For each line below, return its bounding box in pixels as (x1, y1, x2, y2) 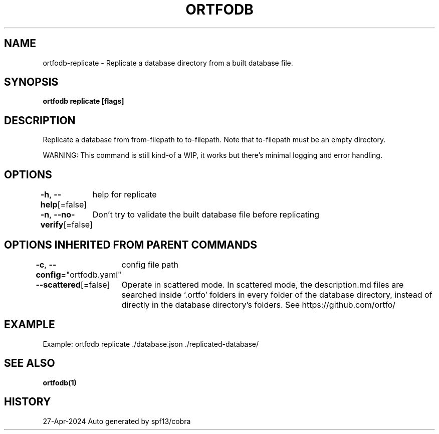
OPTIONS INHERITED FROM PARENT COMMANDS (4, 238, 257, 251)
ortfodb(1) (43, 378, 77, 387)
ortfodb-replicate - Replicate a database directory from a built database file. (43, 58, 293, 67)
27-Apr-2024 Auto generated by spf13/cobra (43, 416, 191, 425)
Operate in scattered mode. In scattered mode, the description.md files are (121, 279, 404, 290)
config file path (121, 259, 178, 270)
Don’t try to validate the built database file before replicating (92, 209, 320, 220)
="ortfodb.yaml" (61, 269, 122, 280)
